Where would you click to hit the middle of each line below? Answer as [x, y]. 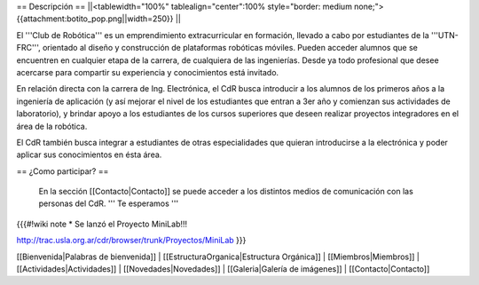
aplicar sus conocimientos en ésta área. [89, 154]
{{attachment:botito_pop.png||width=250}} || [99, 19]
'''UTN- [444, 35]
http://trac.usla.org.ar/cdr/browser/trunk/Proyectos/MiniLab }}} [131, 241]
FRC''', [28, 48]
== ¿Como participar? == [63, 171]
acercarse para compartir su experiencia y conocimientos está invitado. [148, 72]
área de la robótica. [52, 126]
